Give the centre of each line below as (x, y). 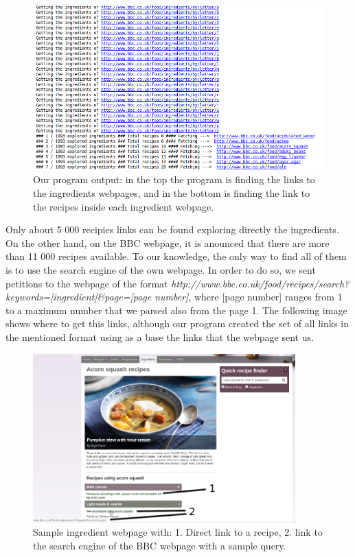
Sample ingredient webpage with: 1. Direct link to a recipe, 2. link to (178, 532)
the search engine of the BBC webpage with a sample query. (160, 545)
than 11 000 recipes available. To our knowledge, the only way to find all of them (176, 256)
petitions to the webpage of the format (87, 283)
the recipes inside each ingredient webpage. (124, 206)
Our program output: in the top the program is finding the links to (174, 179)
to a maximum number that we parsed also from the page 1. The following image (176, 310)
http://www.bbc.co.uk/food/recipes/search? (260, 283)
